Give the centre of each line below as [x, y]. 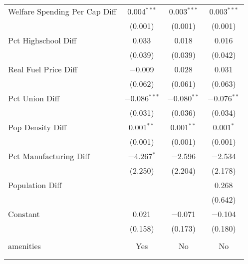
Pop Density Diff [37, 127]
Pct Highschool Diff [42, 40]
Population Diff [35, 185]
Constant [24, 214]
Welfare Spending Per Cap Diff [62, 11]
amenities [24, 246]
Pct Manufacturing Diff [49, 156]
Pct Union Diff [34, 98]
